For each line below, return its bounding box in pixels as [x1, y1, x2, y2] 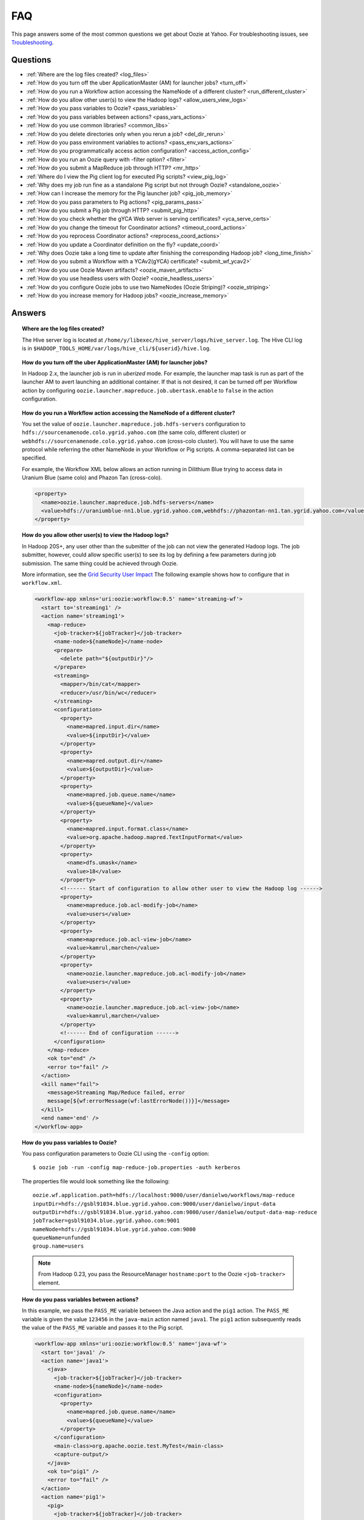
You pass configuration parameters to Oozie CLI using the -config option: [22, 1150, 209, 1157]
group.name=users [32, 1243, 84, 1249]
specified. [22, 454, 47, 461]
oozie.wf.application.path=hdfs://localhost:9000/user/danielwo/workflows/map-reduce [32, 1192, 295, 1199]
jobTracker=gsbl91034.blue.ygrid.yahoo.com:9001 [32, 1217, 180, 1225]
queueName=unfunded [32, 1234, 90, 1242]
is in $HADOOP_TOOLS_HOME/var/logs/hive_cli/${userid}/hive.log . [22, 345, 211, 352]
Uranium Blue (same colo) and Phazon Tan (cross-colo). [22, 474, 163, 482]
